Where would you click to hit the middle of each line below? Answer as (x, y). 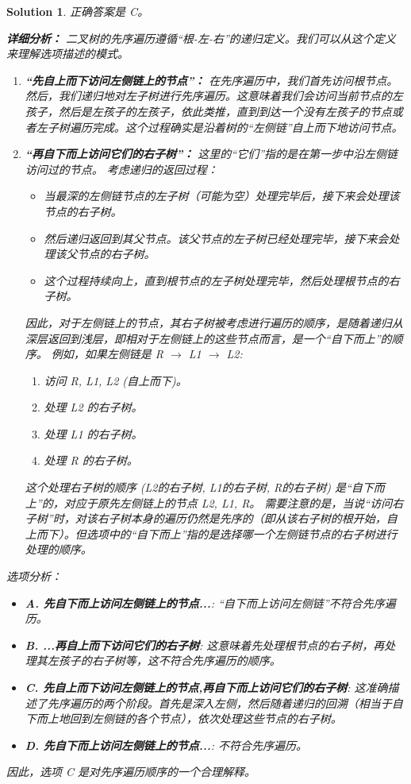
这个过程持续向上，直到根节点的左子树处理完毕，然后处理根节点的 (216, 280)
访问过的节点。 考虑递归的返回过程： (121, 169)
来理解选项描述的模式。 (67, 54)
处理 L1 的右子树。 (93, 433)
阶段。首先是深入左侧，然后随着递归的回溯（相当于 (258, 703)
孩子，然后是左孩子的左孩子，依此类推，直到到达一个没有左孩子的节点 (208, 111)
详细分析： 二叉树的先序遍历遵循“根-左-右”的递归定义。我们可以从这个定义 (201, 38)
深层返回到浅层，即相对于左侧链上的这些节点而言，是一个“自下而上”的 (208, 338)
